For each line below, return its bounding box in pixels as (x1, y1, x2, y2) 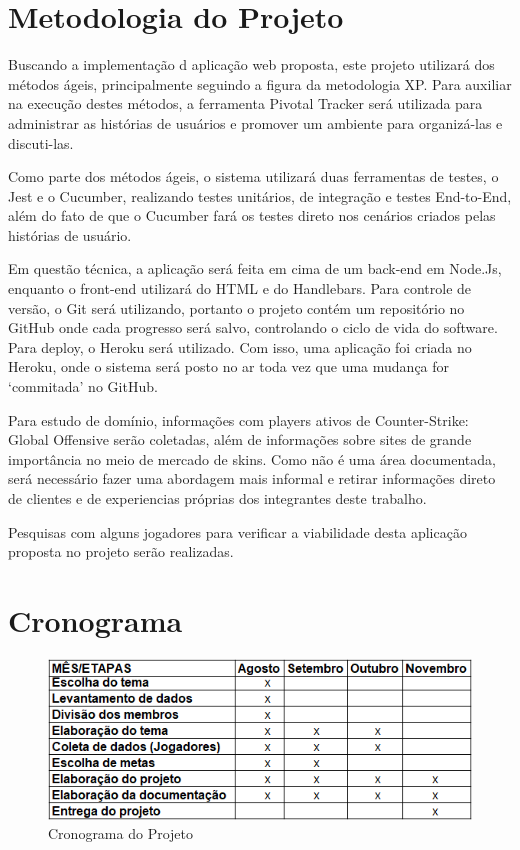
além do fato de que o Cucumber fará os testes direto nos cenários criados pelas (8, 205, 496, 226)
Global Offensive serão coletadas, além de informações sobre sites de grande (8, 429, 472, 450)
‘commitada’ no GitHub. (8, 376, 158, 397)
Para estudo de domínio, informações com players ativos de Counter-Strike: (8, 409, 469, 430)
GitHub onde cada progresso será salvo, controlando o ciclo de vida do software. (8, 317, 498, 338)
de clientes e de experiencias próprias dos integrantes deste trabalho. (8, 488, 427, 508)
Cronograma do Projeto (48, 823, 193, 844)
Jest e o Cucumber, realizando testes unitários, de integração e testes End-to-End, (8, 185, 512, 206)
